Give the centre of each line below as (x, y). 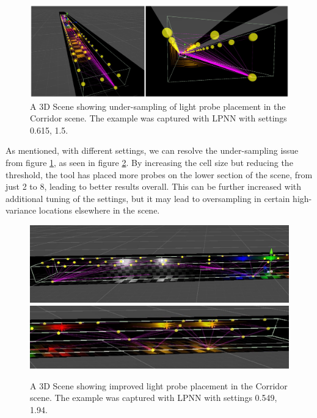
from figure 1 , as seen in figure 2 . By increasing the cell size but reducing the (149, 162)
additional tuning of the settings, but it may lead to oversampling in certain (148, 198)
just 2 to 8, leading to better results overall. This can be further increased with (154, 186)
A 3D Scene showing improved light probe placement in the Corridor (159, 385)
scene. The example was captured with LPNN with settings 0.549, (154, 398)
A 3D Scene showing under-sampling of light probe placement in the (158, 106)
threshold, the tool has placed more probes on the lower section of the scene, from (159, 174)
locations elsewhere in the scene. (99, 210)
